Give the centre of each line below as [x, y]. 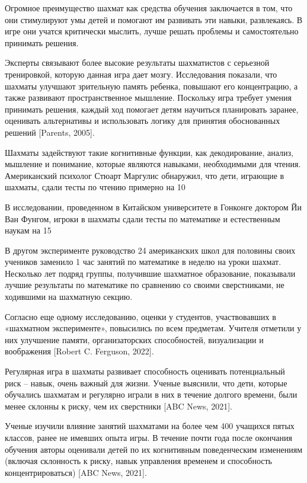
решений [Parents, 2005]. [50, 132]
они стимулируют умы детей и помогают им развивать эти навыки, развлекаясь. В [154, 19]
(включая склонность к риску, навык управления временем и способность [139, 461]
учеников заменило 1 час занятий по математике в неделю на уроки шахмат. [143, 262]
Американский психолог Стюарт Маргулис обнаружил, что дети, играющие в [145, 175]
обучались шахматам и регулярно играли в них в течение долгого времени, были [151, 394]
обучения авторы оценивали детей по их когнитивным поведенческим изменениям [153, 449]
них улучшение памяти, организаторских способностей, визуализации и [134, 339]
